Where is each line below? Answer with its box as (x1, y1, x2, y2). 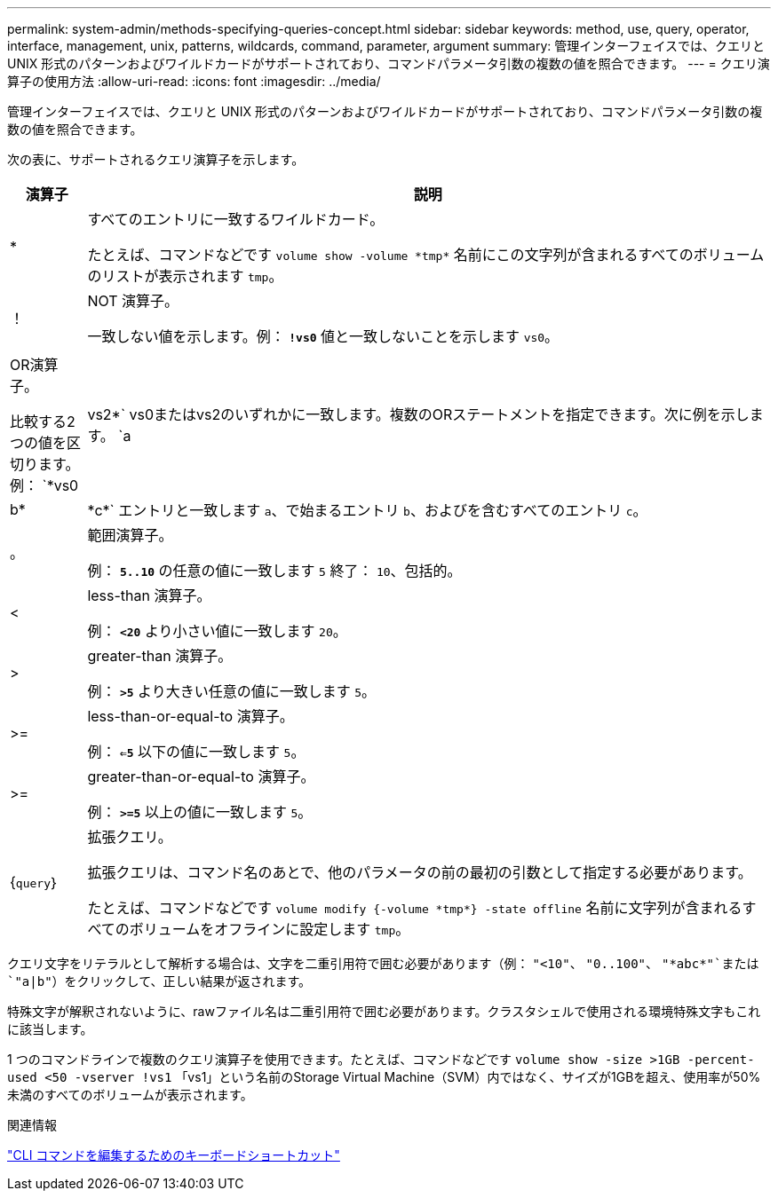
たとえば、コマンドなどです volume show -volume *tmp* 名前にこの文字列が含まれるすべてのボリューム (87, 246, 765, 264)
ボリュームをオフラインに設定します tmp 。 (129, 920, 410, 938)
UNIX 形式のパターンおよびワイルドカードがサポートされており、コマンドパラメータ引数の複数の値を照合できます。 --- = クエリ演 (7, 56, 770, 71)
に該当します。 (7, 1021, 93, 1036)
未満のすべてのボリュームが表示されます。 (7, 1087, 253, 1102)
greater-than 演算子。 (87, 647, 233, 665)
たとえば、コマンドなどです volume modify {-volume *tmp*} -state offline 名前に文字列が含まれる (87, 899, 742, 917)
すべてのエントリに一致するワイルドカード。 (87, 210, 385, 228)
